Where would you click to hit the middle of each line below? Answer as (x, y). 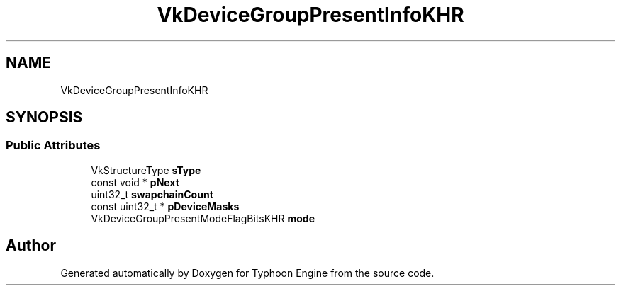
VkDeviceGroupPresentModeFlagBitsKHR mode (203, 218)
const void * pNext (135, 182)
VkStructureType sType (146, 170)
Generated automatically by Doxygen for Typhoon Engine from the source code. (247, 273)
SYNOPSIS (44, 118)
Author (31, 246)
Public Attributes (53, 145)
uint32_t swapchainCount (152, 194)
